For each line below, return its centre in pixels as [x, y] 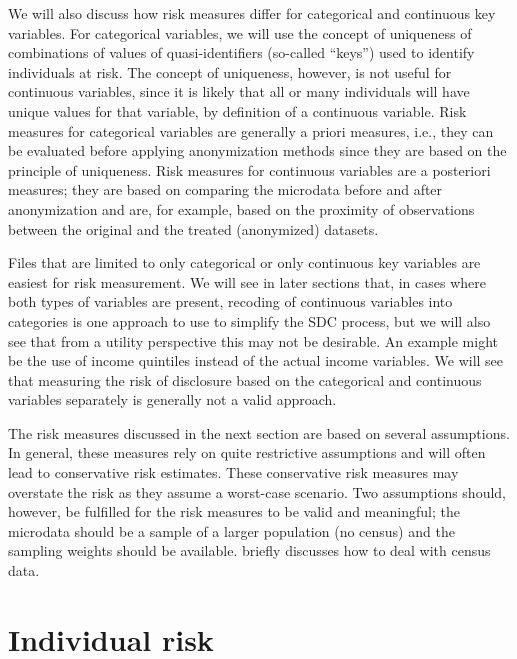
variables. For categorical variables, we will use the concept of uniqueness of [240, 32]
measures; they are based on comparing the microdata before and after [225, 189]
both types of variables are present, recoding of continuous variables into [230, 301]
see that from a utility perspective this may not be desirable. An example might [253, 340]
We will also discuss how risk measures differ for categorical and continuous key [252, 13]
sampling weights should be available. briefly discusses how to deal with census [249, 550]
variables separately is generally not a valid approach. [172, 399]
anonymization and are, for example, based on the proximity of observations [241, 208]
